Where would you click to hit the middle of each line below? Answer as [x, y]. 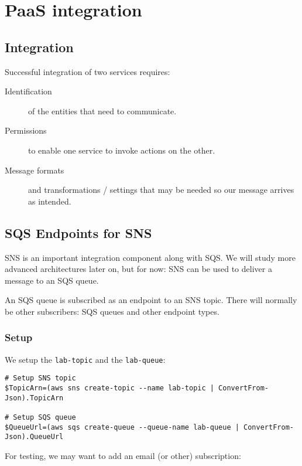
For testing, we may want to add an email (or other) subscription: [123, 455]
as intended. [50, 201]
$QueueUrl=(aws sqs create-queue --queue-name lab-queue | [122, 427]
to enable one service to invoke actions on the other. [122, 150]
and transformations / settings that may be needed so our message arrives [161, 190]
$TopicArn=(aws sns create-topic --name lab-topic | [109, 388]
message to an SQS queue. [52, 280]
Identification [28, 91]
